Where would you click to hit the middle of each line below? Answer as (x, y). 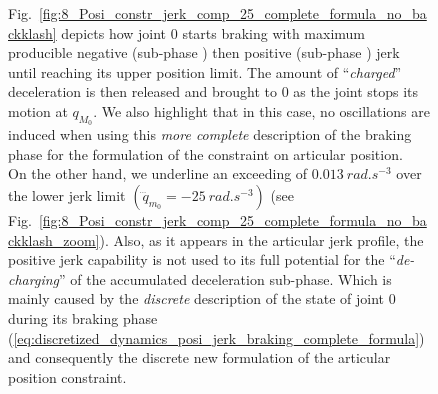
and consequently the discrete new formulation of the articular (199, 357)
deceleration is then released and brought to (142, 91)
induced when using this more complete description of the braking (210, 134)
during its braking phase (83, 317)
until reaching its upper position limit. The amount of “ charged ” (205, 71)
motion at (38, 110)
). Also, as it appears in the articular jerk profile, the (261, 239)
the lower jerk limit (67, 194)
